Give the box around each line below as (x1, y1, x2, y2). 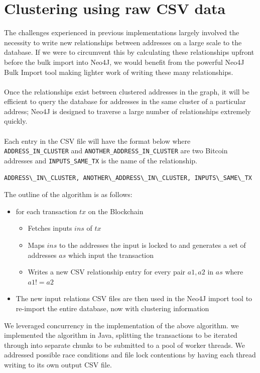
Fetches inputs (28, 223, 72, 233)
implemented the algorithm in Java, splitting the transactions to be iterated (4, 330, 237, 340)
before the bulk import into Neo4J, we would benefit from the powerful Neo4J (4, 56, 244, 67)
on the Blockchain (88, 206, 144, 216)
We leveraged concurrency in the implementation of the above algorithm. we (4, 320, 239, 330)
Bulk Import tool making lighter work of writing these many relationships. (4, 66, 233, 77)
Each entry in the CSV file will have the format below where (4, 135, 191, 146)
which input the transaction (68, 249, 154, 260)
